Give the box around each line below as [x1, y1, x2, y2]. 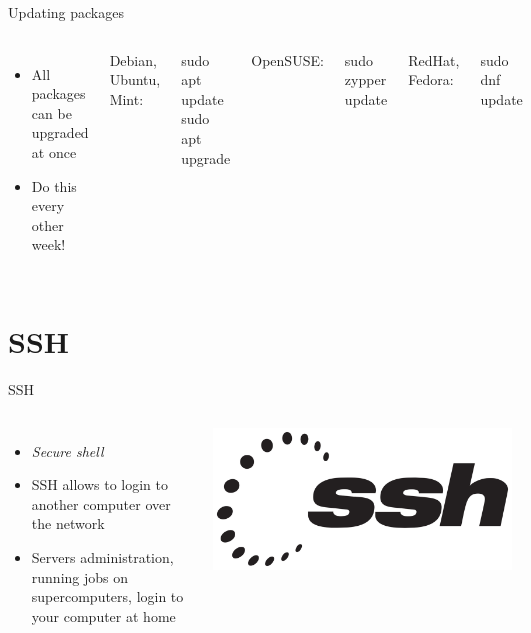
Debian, [109, 49, 157, 70]
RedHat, [408, 49, 460, 70]
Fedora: [408, 69, 454, 90]
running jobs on [31, 566, 129, 587]
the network [31, 513, 105, 534]
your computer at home [31, 605, 176, 626]
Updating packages [8, 2, 124, 22]
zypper [344, 69, 387, 90]
